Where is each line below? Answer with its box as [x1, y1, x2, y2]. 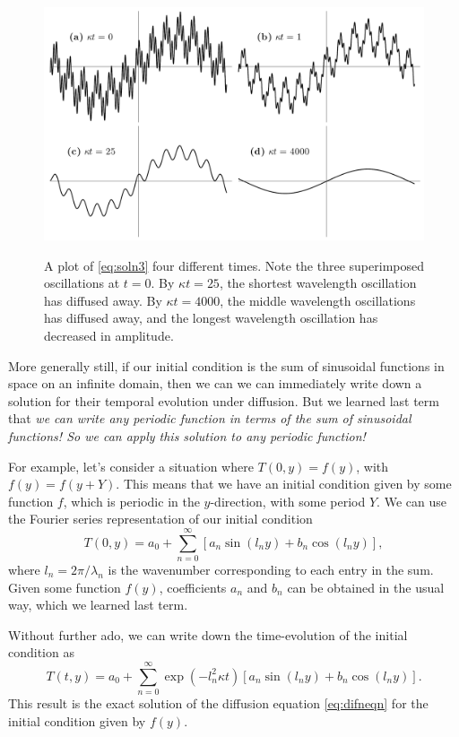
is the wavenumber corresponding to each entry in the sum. [108, 560, 434, 579]
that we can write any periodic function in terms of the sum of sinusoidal [8, 409, 411, 428]
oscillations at [44, 273, 120, 292]
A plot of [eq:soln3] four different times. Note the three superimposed [44, 256, 424, 274]
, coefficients [159, 577, 227, 596]
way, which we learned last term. [8, 595, 188, 614]
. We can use [377, 491, 446, 510]
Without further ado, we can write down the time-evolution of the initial [8, 625, 408, 644]
